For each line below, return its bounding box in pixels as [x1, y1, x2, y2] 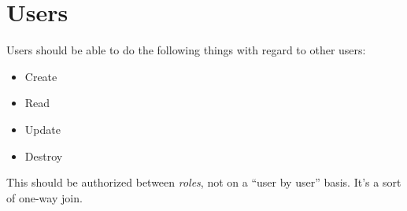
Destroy [24, 147, 63, 164]
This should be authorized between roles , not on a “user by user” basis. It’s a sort [6, 174, 401, 191]
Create [24, 68, 57, 84]
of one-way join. [6, 189, 83, 205]
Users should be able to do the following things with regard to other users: [6, 42, 366, 58]
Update [24, 120, 61, 137]
